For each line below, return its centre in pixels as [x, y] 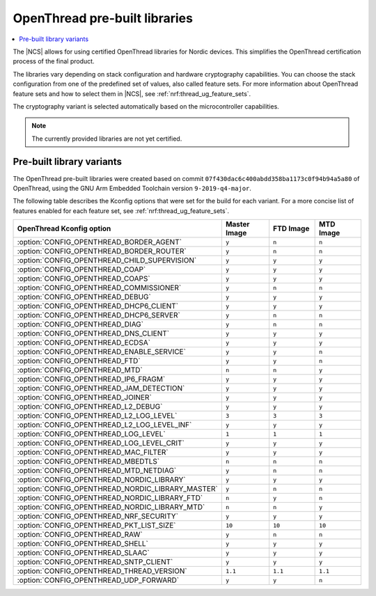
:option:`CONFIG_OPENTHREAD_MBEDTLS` [88, 462]
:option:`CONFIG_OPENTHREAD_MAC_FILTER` [93, 453]
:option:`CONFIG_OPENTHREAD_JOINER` [85, 398]
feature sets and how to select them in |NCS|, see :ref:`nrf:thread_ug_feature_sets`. [132, 93]
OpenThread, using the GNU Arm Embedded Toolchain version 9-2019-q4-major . [132, 188]
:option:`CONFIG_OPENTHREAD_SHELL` [83, 544]
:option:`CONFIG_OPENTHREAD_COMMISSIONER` [99, 288]
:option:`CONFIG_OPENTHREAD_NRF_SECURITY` [98, 517]
